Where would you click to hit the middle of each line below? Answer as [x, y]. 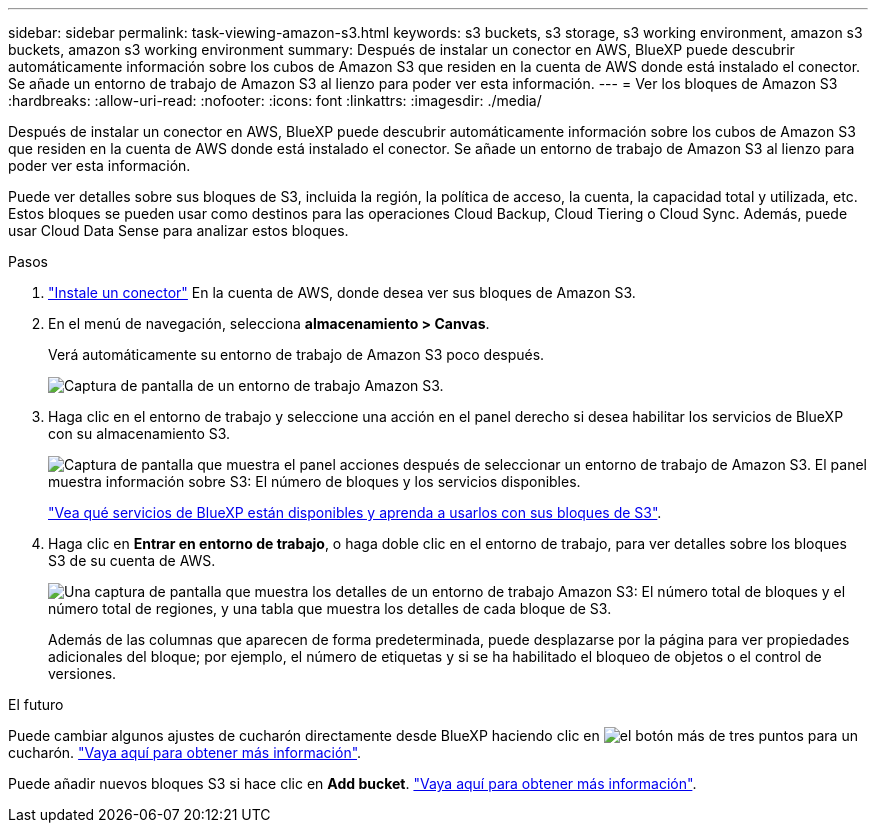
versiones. [82, 673]
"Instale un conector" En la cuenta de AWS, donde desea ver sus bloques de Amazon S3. [342, 292]
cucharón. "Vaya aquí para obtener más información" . [185, 752]
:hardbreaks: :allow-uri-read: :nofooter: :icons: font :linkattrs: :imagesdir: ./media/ [275, 100]
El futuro [36, 704]
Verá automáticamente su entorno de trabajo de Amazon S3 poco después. [296, 354]
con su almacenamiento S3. [139, 433]
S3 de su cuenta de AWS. [132, 560]
